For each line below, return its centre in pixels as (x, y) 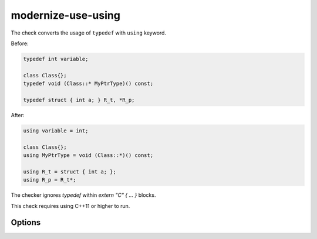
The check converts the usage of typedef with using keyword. (89, 33)
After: (18, 115)
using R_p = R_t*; (50, 180)
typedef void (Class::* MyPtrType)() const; (88, 84)
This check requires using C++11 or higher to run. (70, 206)
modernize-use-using (65, 15)
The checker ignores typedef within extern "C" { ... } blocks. (83, 195)
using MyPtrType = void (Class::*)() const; (88, 156)
